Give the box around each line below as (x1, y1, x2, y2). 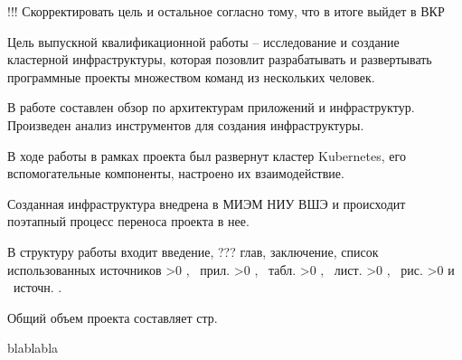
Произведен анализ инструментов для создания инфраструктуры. (7, 115, 364, 134)
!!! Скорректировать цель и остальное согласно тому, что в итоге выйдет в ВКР (7, 2, 445, 20)
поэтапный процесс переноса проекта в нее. (7, 212, 250, 231)
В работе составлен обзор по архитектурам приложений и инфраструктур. (7, 98, 415, 117)
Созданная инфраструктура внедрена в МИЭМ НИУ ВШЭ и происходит (7, 194, 406, 213)
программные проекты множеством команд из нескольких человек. (7, 67, 375, 86)
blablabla (7, 338, 59, 357)
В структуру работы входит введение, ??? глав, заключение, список (7, 242, 379, 261)
